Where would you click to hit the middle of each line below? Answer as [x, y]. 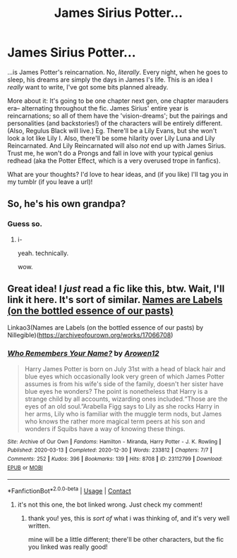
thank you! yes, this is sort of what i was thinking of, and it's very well [129, 519]
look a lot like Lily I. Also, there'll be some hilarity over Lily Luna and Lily [111, 138]
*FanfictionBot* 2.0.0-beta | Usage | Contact [69, 490]
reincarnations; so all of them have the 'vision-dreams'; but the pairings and [117, 116]
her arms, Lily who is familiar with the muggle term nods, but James [123, 414]
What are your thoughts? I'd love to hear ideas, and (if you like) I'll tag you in [118, 174]
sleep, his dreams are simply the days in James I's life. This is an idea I [110, 80]
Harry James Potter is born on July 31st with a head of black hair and [125, 368]
